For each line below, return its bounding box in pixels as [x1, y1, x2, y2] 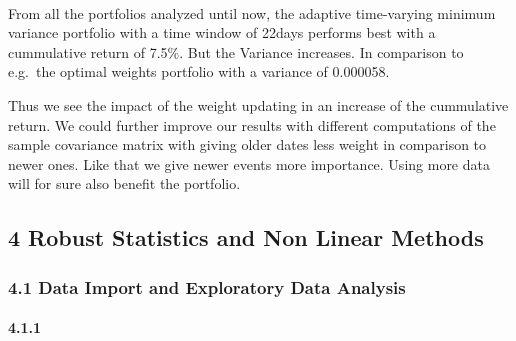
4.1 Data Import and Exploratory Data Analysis [8, 274, 406, 299]
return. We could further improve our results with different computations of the [8, 114, 496, 135]
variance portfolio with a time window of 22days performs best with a [8, 22, 436, 43]
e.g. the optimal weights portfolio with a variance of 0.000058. [8, 61, 390, 82]
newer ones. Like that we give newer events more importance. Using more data [8, 153, 490, 174]
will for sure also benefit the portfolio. [8, 173, 241, 194]
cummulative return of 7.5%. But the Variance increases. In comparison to [8, 41, 464, 62]
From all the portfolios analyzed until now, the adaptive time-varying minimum [8, 2, 496, 23]
